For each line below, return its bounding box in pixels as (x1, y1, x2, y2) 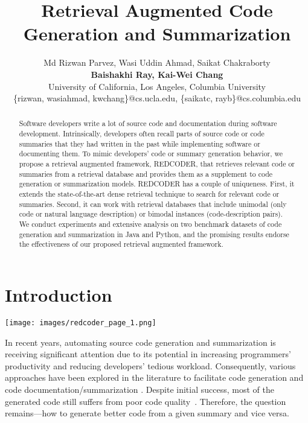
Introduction (5, 282, 112, 307)
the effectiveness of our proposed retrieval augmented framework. (19, 239, 223, 249)
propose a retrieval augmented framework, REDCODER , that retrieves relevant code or (19, 159, 295, 169)
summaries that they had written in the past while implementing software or (19, 138, 260, 148)
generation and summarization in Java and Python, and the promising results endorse (19, 229, 289, 239)
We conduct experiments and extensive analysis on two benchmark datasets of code (19, 219, 282, 229)
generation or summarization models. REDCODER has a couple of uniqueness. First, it (19, 179, 295, 189)
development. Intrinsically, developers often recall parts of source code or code (19, 129, 265, 139)
